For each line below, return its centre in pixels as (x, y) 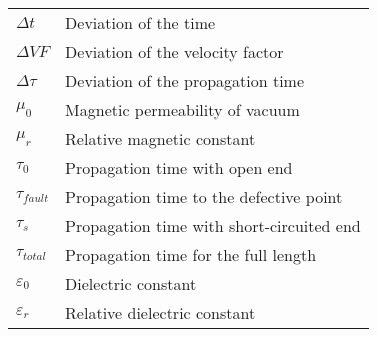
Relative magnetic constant (160, 138)
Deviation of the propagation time (185, 80)
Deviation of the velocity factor (174, 51)
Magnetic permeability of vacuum (182, 109)
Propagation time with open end (179, 167)
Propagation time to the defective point (204, 196)
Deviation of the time (140, 22)
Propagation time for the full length (191, 254)
